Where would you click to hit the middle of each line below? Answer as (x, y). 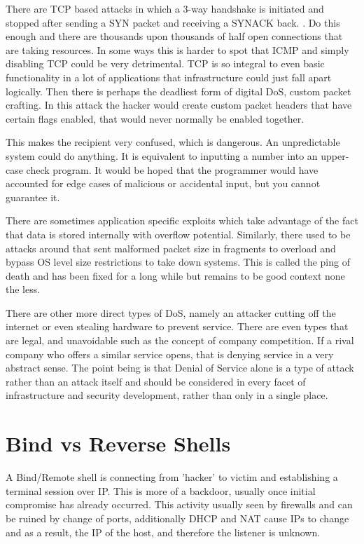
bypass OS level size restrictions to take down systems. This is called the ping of (178, 262)
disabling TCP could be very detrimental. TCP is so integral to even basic (165, 63)
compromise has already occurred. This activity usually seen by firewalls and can (179, 504)
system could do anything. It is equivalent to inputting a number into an (162, 155)
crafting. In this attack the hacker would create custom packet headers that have (179, 105)
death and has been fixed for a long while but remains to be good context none (175, 275)
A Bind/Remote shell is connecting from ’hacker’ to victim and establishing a (172, 477)
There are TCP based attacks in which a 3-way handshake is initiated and (165, 8)
